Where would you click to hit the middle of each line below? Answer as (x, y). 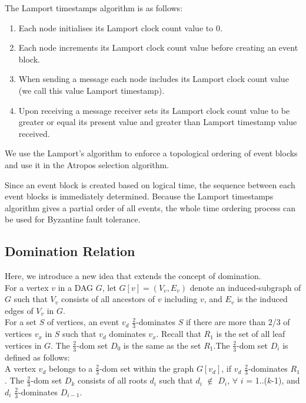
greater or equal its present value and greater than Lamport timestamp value (158, 122)
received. (34, 133)
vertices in (23, 345)
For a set (21, 322)
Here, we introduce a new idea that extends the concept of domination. (133, 276)
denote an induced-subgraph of (245, 287)
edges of (19, 310)
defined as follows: (37, 357)
